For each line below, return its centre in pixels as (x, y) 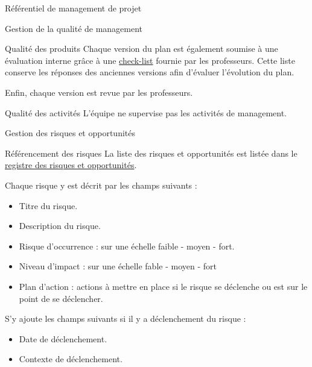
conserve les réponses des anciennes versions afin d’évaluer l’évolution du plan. (150, 72)
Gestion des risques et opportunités (70, 133)
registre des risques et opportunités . (71, 165)
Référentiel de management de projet (73, 8)
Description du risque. (60, 226)
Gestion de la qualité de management (74, 28)
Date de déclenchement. (63, 338)
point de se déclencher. (61, 298)
